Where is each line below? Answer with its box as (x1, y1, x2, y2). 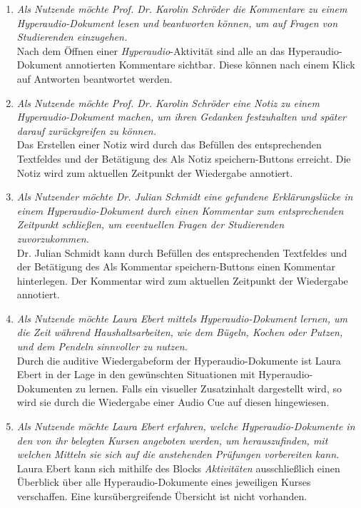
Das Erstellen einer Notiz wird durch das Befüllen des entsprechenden (16, 137, 322, 152)
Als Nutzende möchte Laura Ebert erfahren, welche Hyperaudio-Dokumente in (16, 419, 355, 434)
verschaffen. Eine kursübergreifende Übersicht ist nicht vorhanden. (16, 489, 307, 503)
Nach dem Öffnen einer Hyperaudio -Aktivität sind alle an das (16, 43, 285, 58)
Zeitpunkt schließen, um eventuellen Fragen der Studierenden (16, 217, 285, 232)
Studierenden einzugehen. (16, 29, 128, 44)
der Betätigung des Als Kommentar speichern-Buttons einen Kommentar (16, 259, 335, 274)
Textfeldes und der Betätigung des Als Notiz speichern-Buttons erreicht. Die (16, 151, 351, 166)
